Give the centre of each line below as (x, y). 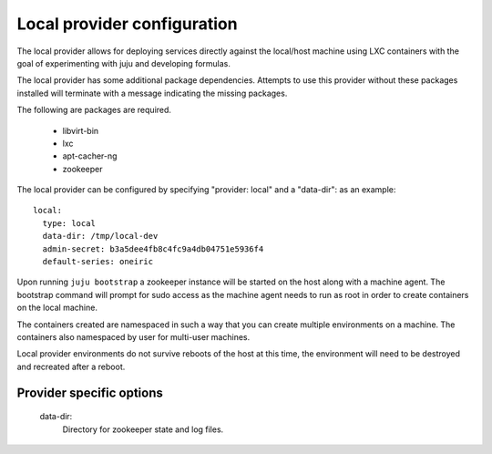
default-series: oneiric (98, 262)
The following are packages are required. (94, 110)
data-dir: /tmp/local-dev (100, 236)
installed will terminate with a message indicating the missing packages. (152, 93)
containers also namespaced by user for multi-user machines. (133, 336)
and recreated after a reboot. (71, 366)
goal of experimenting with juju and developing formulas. (124, 63)
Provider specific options (90, 392)
